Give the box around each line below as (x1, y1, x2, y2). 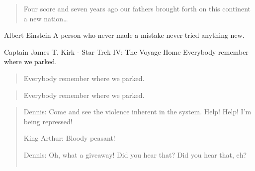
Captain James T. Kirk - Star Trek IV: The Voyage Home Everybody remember (4, 46, 249, 57)
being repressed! (23, 116, 73, 126)
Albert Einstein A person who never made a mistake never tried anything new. (4, 30, 245, 40)
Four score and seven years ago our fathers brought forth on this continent (23, 3, 251, 13)
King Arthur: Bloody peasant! (23, 133, 115, 143)
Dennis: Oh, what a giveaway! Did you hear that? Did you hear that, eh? (23, 149, 247, 160)
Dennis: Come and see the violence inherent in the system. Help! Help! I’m (23, 106, 252, 117)
